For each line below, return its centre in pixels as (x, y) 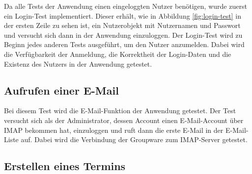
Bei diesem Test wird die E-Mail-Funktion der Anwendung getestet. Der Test (120, 111)
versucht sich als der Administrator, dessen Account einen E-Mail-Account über (124, 120)
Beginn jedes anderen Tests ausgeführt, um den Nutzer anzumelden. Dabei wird (124, 44)
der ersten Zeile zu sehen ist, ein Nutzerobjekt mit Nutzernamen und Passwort (122, 25)
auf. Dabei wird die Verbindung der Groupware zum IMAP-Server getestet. (134, 139)
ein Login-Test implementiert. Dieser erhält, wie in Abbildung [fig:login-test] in (123, 15)
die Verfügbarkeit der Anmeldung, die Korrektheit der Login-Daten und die (118, 54)
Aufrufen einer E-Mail (61, 90)
